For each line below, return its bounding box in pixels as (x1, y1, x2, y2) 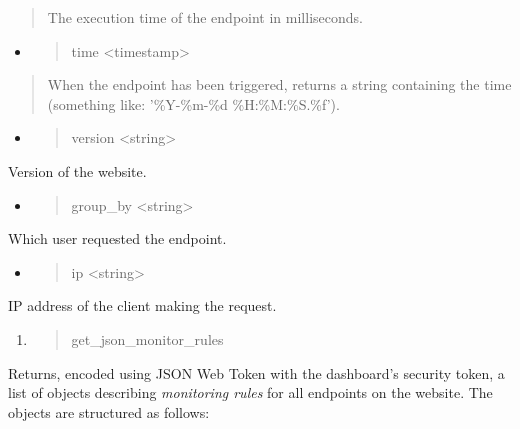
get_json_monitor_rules (71, 328, 224, 349)
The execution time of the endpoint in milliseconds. (47, 7, 363, 27)
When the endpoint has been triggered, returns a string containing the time (47, 74, 512, 95)
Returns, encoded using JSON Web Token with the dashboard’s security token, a (8, 362, 505, 383)
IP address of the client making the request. (8, 295, 277, 316)
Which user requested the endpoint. (8, 228, 227, 249)
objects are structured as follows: (8, 401, 210, 422)
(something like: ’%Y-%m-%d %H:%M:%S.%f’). (47, 93, 340, 114)
